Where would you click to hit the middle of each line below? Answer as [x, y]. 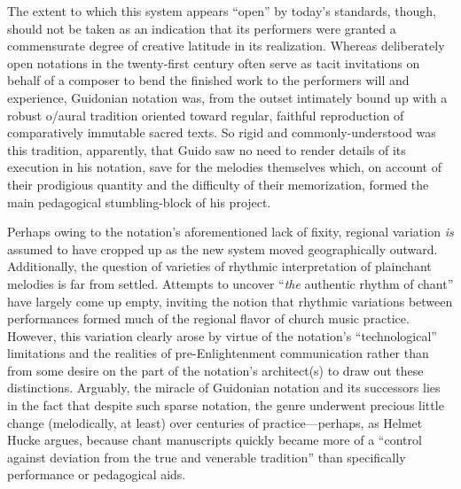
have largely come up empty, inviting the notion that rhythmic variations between [230, 301]
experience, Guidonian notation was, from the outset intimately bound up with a [227, 97]
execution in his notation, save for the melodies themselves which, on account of [224, 167]
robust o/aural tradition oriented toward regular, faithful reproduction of [206, 115]
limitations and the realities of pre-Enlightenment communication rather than [218, 353]
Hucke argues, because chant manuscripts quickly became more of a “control [215, 440]
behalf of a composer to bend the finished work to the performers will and [208, 80]
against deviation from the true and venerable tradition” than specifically [207, 457]
